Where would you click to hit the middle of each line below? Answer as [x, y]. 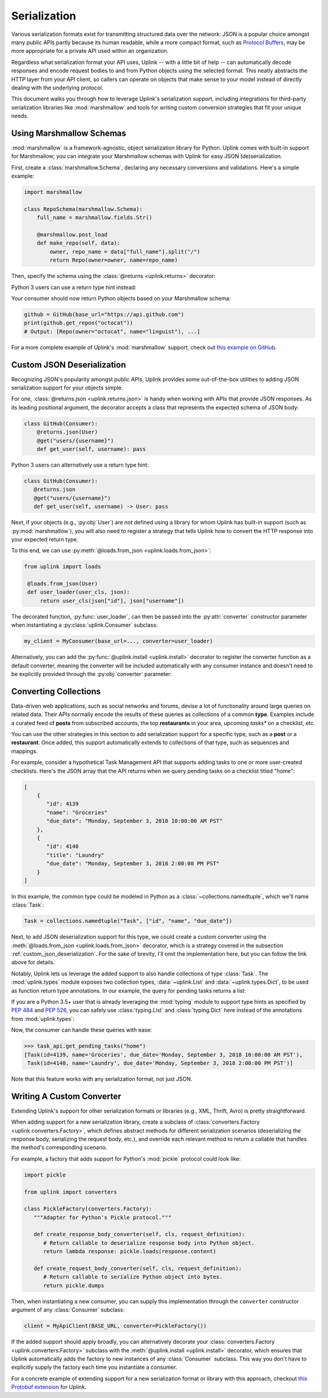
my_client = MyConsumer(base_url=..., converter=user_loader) [118, 641]
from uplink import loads [63, 567]
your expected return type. [45, 539]
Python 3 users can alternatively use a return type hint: [80, 465]
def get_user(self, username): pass [91, 449]
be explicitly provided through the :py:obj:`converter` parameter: [92, 674]
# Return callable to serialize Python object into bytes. [133, 1277]
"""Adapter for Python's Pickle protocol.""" [103, 1217]
